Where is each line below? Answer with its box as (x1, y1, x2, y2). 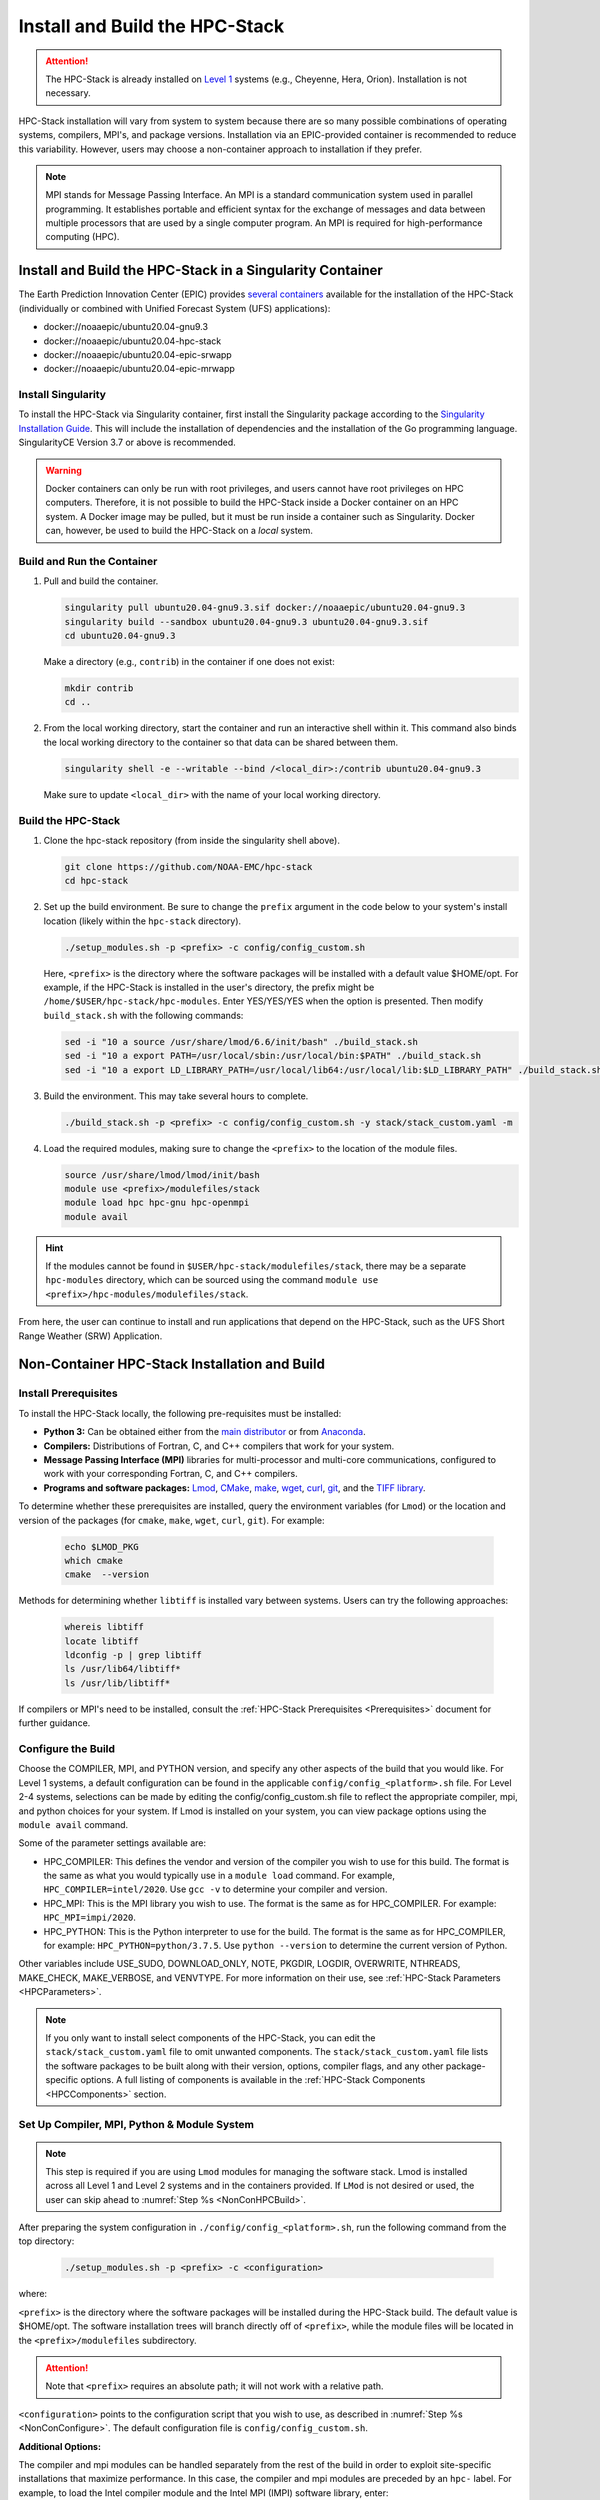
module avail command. (18, 1818, 129, 1830)
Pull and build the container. (43, 575, 159, 587)
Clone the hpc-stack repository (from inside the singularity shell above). (43, 834, 340, 846)
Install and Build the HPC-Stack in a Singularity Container (18, 262, 384, 279)
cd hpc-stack (64, 875, 129, 887)
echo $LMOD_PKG (64, 1541, 139, 1552)
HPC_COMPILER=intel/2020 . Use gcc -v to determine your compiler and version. (43, 1883, 388, 1895)
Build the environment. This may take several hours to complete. (43, 1090, 309, 1102)
